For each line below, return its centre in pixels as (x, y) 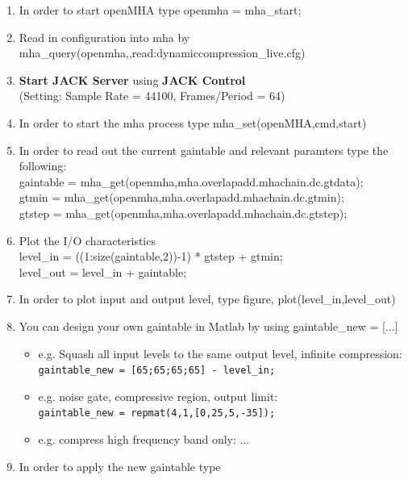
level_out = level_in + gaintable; (103, 271)
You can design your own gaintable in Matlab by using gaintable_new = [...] (208, 326)
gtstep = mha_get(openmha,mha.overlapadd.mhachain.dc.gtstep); (183, 213)
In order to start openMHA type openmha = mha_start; (160, 10)
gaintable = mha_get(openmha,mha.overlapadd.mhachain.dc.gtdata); (191, 181)
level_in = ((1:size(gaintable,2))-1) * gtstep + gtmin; (151, 256)
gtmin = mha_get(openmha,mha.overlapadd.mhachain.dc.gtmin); (181, 197)
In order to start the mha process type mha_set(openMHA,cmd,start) (193, 122)
